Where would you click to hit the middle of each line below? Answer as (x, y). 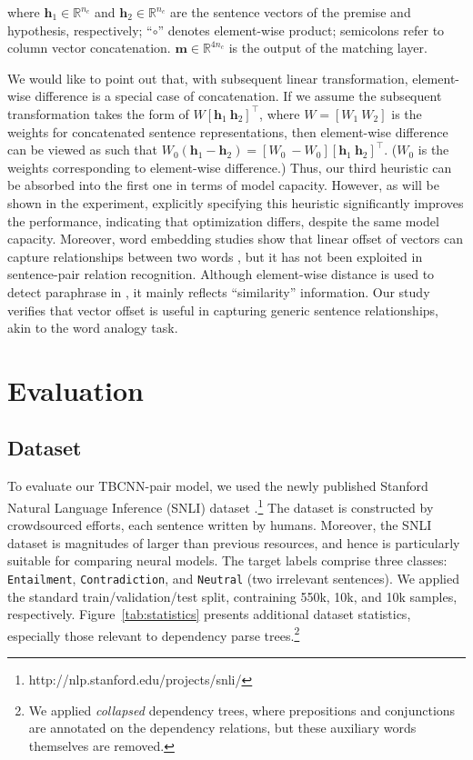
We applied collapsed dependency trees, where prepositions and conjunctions (242, 710)
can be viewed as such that (83, 150)
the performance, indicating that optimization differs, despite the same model (223, 220)
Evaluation (75, 390)
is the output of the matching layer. (328, 48)
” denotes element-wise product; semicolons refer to (301, 30)
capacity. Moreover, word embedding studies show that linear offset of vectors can (236, 239)
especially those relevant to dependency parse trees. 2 (154, 634)
